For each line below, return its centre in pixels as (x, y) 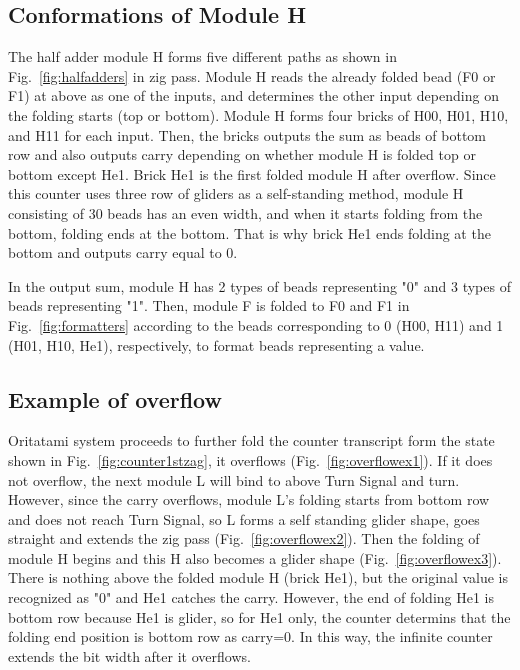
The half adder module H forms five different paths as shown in (202, 56)
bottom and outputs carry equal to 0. (123, 252)
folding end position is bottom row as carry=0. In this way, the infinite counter (250, 636)
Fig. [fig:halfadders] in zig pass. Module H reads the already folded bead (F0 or (252, 75)
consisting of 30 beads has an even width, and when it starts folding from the (245, 212)
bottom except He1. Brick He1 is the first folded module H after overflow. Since (252, 173)
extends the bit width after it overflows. (129, 655)
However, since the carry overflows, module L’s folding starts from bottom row (249, 499)
